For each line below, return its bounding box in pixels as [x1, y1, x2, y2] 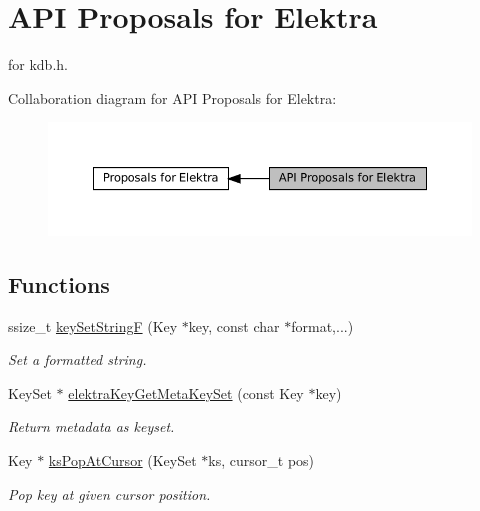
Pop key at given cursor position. [8, 483, 211, 504]
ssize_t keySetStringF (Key [8, 315, 178, 336]
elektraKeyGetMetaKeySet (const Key [68, 382, 304, 403]
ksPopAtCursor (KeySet [48, 450, 197, 471]
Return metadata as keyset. [8, 416, 175, 437]
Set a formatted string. [8, 349, 147, 370]
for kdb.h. [8, 54, 68, 75]
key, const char [188, 315, 280, 336]
